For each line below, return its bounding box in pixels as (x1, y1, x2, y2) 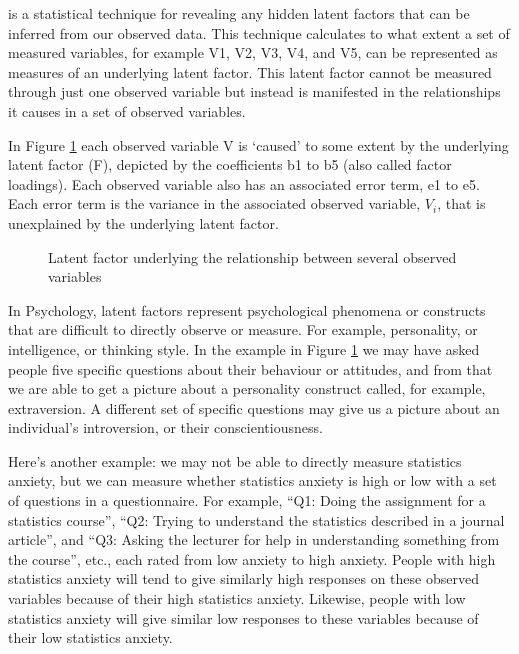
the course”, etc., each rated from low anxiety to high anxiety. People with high (8, 548, 496, 569)
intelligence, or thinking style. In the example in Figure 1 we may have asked (8, 338, 480, 359)
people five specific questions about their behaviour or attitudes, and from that (8, 358, 493, 379)
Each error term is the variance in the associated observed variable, (8, 193, 421, 214)
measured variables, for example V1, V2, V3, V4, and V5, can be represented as (8, 42, 498, 63)
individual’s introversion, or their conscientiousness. (8, 417, 323, 438)
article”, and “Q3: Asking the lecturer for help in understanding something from (8, 529, 500, 550)
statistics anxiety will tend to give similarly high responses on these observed (8, 568, 479, 589)
